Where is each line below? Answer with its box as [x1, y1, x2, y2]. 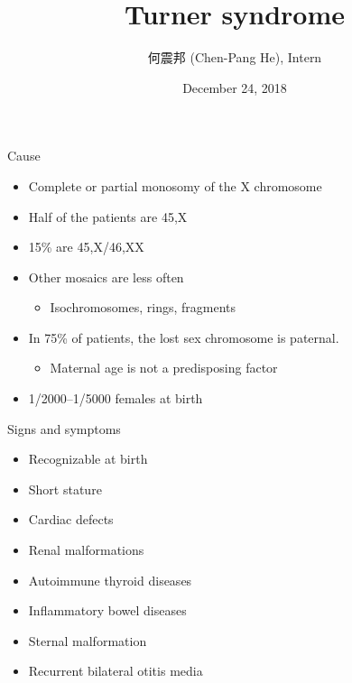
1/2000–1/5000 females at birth [28, 389, 203, 408]
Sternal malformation [28, 631, 147, 650]
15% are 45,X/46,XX [28, 237, 144, 256]
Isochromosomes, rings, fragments [50, 298, 236, 317]
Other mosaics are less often [28, 267, 184, 286]
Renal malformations [28, 540, 144, 559]
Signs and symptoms [7, 419, 121, 438]
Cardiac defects [28, 510, 114, 529]
